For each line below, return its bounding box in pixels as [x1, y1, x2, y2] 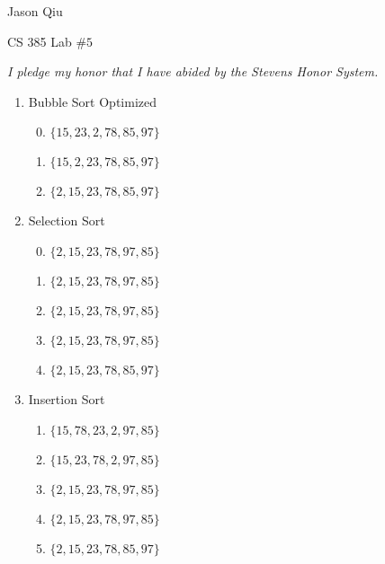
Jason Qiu [7, 2, 63, 20]
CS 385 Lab [7, 31, 72, 50]
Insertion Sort [28, 389, 105, 408]
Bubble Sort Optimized [28, 92, 157, 110]
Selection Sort [28, 211, 105, 230]
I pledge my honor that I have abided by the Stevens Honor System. [7, 62, 379, 81]
